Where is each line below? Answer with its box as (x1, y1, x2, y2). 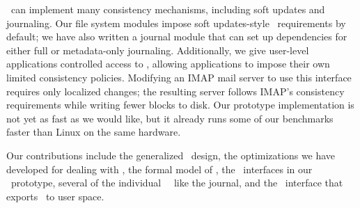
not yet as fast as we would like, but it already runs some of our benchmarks (6, 111, 334, 125)
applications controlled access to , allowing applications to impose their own (6, 56, 330, 71)
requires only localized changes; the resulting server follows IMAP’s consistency (6, 83, 345, 98)
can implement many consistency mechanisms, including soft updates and (10, 2, 325, 16)
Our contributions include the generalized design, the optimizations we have (6, 147, 336, 162)
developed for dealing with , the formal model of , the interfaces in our (6, 161, 313, 176)
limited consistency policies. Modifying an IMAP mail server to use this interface (6, 70, 352, 84)
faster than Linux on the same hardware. (6, 125, 181, 139)
